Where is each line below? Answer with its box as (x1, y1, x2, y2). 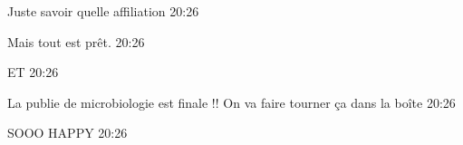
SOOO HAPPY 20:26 (7, 123, 128, 142)
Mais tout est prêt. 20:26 (7, 32, 145, 51)
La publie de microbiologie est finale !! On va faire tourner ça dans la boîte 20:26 (7, 92, 456, 111)
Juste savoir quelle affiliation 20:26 (7, 2, 199, 20)
